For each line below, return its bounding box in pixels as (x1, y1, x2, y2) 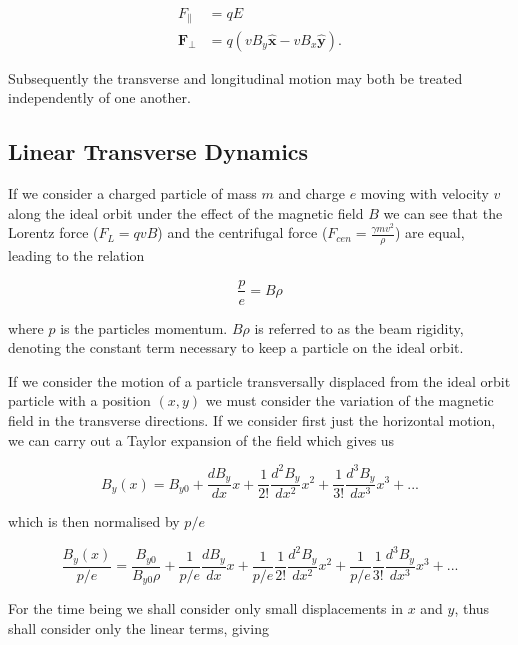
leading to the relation (8, 244, 145, 265)
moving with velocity (360, 182, 489, 203)
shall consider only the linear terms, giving (8, 617, 269, 638)
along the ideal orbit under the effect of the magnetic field (8, 202, 364, 223)
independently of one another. (8, 87, 191, 108)
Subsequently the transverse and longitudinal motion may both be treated (8, 67, 463, 88)
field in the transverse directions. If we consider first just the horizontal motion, (8, 409, 496, 430)
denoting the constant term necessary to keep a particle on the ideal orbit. (8, 337, 464, 358)
